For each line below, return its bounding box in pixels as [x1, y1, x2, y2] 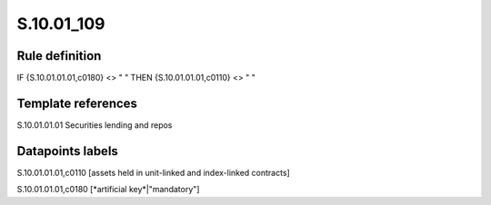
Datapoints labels [16, 143, 118, 159]
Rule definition [16, 48, 102, 63]
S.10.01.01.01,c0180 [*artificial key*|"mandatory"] [16, 184, 200, 195]
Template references [16, 95, 138, 111]
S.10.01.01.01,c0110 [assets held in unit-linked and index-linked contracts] [16, 167, 290, 178]
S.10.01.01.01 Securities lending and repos [16, 119, 173, 131]
